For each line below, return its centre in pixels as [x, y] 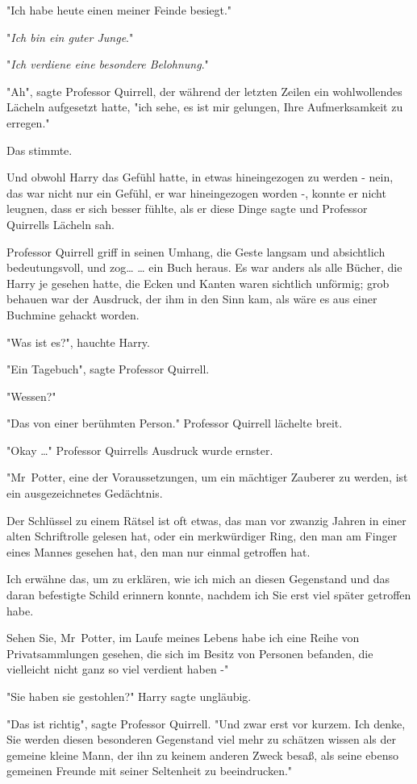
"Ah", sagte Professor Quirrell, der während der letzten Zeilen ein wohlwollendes [204, 91]
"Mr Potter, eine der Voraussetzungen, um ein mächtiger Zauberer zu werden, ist [207, 477]
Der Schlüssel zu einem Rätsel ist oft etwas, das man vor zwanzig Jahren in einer [206, 520]
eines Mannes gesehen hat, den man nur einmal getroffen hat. [158, 551]
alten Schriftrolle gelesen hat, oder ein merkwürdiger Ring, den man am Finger [202, 536]
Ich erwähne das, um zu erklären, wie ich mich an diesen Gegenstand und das [198, 579]
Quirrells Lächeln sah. [60, 224]
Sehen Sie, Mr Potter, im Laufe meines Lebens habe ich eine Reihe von [183, 638]
